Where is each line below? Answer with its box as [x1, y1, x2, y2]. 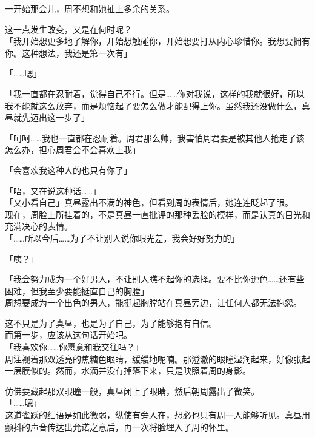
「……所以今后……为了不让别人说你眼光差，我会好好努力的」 [5, 231, 240, 244]
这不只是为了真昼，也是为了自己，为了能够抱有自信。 [5, 316, 217, 329]
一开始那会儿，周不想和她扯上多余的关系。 [5, 2, 174, 15]
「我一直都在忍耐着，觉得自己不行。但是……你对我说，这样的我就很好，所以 [5, 87, 305, 100]
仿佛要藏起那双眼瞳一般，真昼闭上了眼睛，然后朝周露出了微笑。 [5, 384, 259, 397]
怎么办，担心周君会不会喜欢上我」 [5, 143, 141, 156]
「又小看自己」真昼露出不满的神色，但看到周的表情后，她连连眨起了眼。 [5, 196, 293, 209]
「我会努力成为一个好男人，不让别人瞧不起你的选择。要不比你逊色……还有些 [5, 273, 305, 285]
